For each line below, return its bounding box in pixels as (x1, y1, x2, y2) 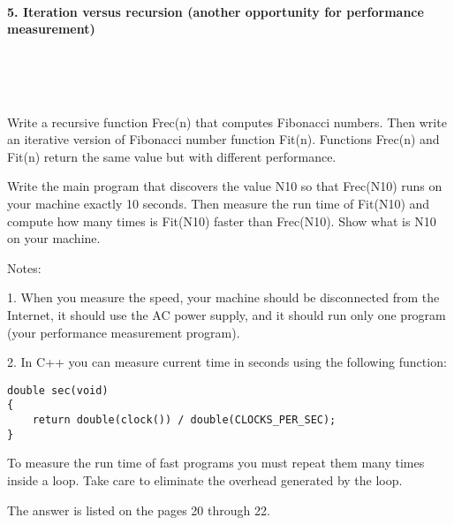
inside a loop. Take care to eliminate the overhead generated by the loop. (7, 470, 403, 489)
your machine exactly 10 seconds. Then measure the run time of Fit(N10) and (7, 194, 430, 212)
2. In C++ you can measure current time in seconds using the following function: (7, 353, 447, 371)
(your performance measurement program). (7, 323, 240, 341)
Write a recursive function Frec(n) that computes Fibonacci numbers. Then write (7, 112, 447, 131)
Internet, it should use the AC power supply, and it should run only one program (7, 305, 446, 323)
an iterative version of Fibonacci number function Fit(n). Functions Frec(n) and (7, 130, 440, 148)
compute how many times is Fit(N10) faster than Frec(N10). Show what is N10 (7, 211, 436, 230)
